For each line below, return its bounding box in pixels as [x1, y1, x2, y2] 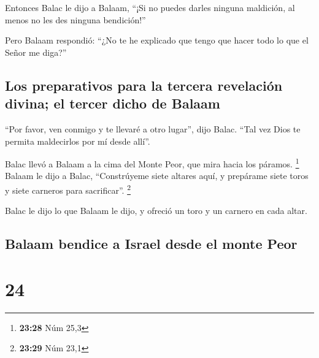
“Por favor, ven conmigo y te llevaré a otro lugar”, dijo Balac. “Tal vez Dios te [5, 122, 301, 135]
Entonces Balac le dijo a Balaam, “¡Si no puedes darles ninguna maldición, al [5, 1, 295, 13]
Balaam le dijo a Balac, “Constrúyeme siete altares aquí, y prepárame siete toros [5, 169, 309, 182]
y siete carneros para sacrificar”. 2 [5, 182, 131, 196]
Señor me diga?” [5, 45, 67, 58]
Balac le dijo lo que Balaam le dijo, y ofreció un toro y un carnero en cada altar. [5, 204, 307, 217]
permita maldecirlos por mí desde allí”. [5, 134, 150, 147]
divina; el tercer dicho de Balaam [5, 94, 220, 113]
